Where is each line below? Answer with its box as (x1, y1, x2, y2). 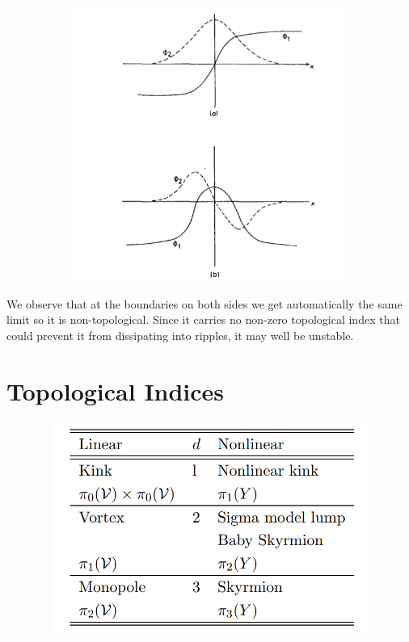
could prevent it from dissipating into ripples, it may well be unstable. (6, 326, 354, 343)
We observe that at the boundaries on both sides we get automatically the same (6, 295, 403, 312)
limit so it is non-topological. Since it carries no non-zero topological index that (6, 311, 400, 328)
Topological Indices (6, 374, 225, 407)
